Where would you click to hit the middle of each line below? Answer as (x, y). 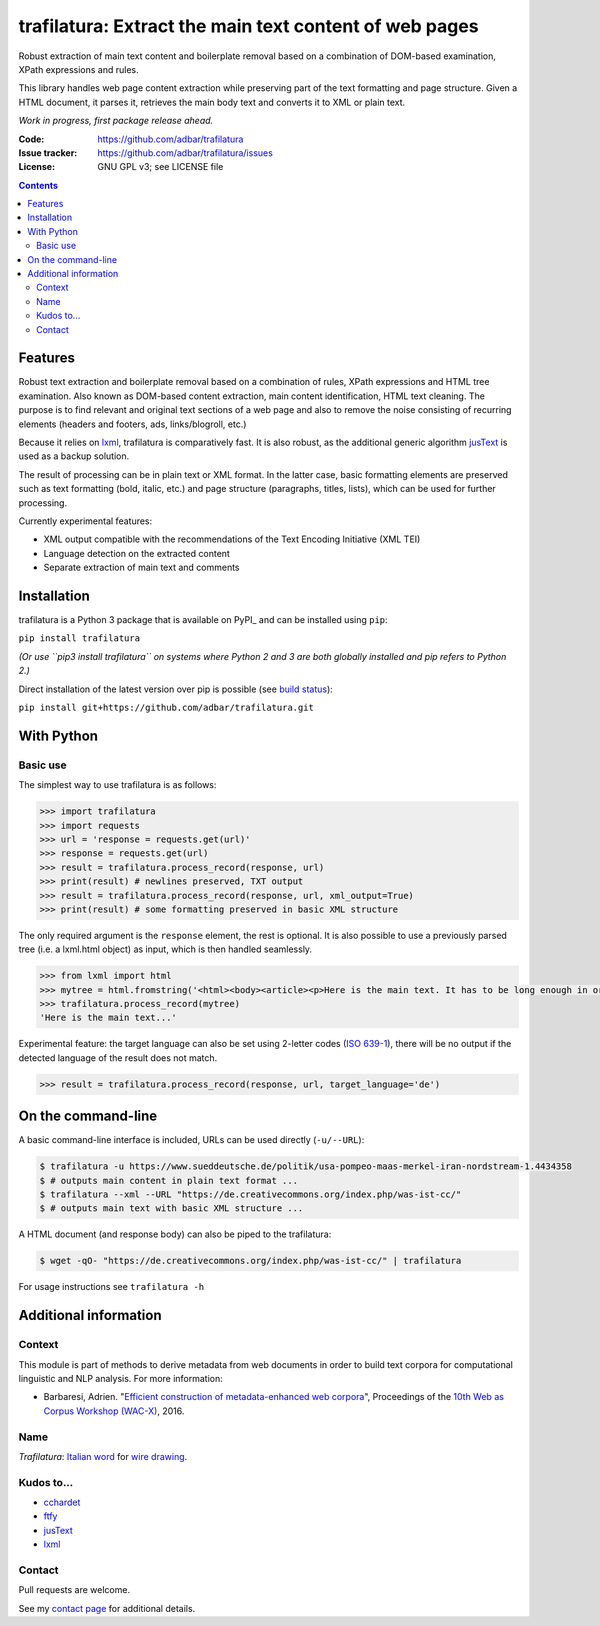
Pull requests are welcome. (74, 1590)
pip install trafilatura (79, 638)
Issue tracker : (48, 152)
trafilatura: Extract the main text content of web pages (248, 26)
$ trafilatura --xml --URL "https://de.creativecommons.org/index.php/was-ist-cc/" (250, 1194)
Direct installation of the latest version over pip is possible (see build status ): (176, 689)
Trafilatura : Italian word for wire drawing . (103, 1456)
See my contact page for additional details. (107, 1608)
